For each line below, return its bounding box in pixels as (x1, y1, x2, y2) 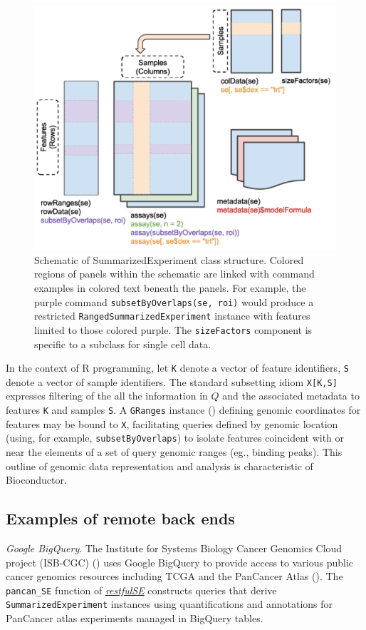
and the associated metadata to (222, 388, 360, 403)
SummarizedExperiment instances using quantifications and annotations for (6, 596, 333, 611)
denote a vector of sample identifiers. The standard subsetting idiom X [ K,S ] (6, 374, 338, 389)
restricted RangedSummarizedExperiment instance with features (34, 308, 310, 323)
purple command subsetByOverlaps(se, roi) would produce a (34, 294, 314, 309)
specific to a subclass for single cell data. (34, 336, 211, 351)
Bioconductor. (6, 472, 67, 487)
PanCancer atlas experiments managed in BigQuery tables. (6, 611, 263, 626)
